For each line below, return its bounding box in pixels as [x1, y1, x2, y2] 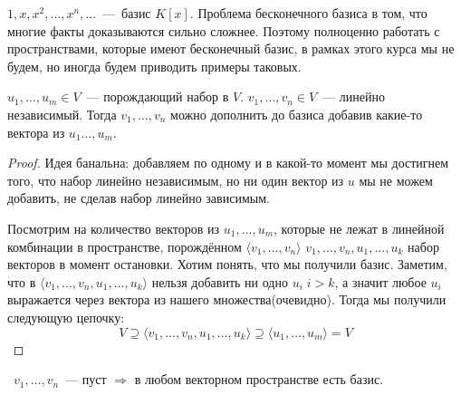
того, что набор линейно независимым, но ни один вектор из [7, 170, 344, 189]
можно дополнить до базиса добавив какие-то [170, 104, 423, 123]
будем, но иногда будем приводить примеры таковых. [7, 56, 302, 75]
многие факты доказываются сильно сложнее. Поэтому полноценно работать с [7, 21, 440, 40]
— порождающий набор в [86, 87, 229, 106]
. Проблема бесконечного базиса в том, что [189, 4, 427, 22]
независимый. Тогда [7, 104, 117, 123]
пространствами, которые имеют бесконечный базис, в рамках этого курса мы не [7, 39, 455, 58]
